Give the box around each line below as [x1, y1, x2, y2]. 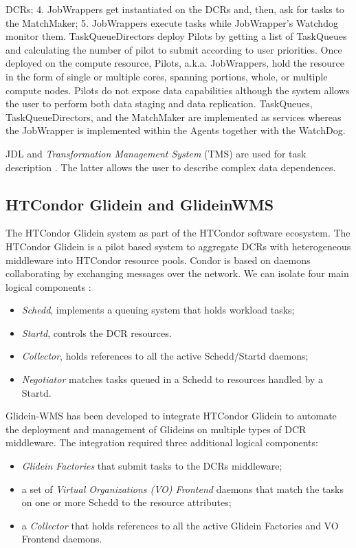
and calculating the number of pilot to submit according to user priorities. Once [5, 42, 342, 56]
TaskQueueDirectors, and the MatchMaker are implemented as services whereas [5, 109, 342, 124]
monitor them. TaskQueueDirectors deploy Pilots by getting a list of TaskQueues [5, 29, 347, 43]
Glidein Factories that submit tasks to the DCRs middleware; [21, 459, 282, 473]
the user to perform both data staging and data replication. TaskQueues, [5, 96, 313, 111]
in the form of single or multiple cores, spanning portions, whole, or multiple [5, 69, 328, 83]
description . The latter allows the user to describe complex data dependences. [5, 160, 336, 174]
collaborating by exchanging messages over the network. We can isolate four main [5, 266, 349, 281]
